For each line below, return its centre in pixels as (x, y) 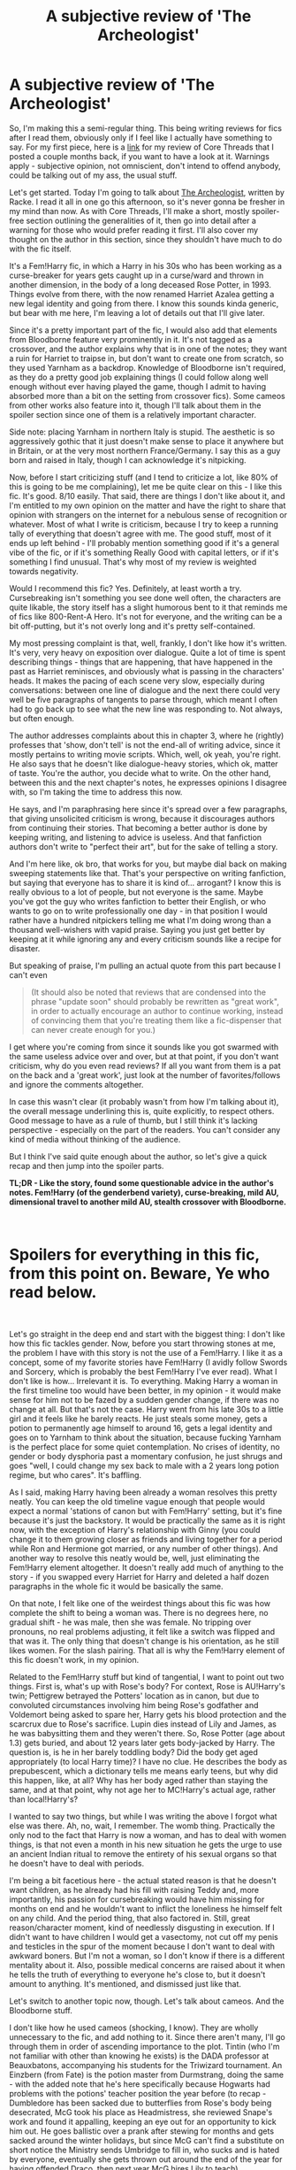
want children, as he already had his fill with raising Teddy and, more (134, 1889)
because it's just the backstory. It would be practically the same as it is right (147, 1520)
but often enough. (42, 718)
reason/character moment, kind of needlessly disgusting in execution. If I (142, 1928)
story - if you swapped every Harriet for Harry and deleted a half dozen (139, 1576)
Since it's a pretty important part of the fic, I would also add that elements (143, 330)
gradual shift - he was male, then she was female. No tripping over (130, 1622)
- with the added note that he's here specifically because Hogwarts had (140, 2084)
